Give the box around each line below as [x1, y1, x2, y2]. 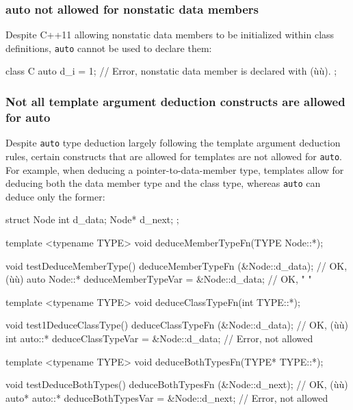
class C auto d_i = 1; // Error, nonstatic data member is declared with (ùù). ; [5, 64, 337, 78]
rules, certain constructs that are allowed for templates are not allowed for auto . [5, 149, 342, 163]
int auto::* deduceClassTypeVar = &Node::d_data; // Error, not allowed [5, 331, 313, 345]
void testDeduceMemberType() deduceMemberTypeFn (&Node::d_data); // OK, [5, 258, 348, 272]
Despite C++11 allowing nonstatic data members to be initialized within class [5, 27, 335, 42]
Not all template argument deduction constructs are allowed [5, 92, 345, 110]
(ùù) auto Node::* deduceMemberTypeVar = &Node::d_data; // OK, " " [5, 272, 312, 286]
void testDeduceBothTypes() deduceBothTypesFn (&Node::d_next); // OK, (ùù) [5, 377, 348, 392]
